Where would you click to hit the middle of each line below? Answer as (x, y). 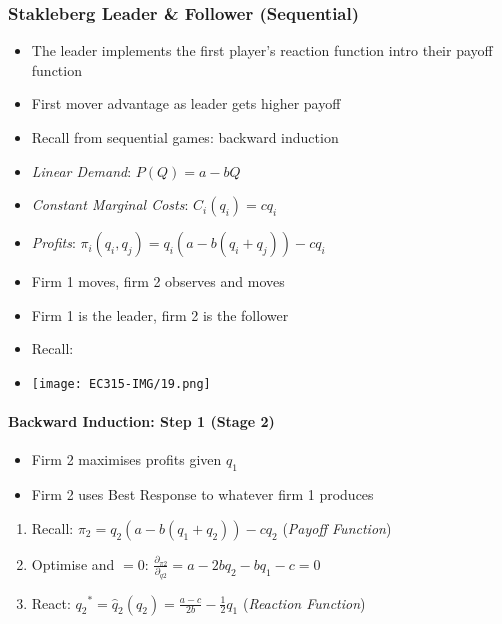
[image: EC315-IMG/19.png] (121, 383)
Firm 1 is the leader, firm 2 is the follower (160, 314)
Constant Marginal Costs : (110, 204)
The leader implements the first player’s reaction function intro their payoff (262, 50)
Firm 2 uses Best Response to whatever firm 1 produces (202, 494)
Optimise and (73, 563)
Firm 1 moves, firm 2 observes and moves (158, 281)
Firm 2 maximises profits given (126, 459)
